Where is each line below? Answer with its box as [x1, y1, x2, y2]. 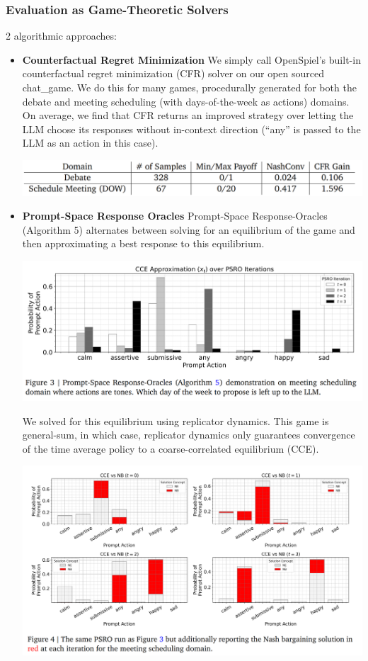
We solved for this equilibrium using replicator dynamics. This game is [22, 413, 329, 428]
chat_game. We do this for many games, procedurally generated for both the [22, 80, 357, 94]
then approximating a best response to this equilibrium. [22, 236, 265, 251]
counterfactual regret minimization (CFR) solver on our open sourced [22, 66, 325, 81]
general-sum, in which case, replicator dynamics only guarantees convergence [22, 427, 355, 442]
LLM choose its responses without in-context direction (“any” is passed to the [22, 121, 361, 136]
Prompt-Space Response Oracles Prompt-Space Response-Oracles [22, 208, 328, 223]
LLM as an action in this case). [22, 135, 159, 150]
